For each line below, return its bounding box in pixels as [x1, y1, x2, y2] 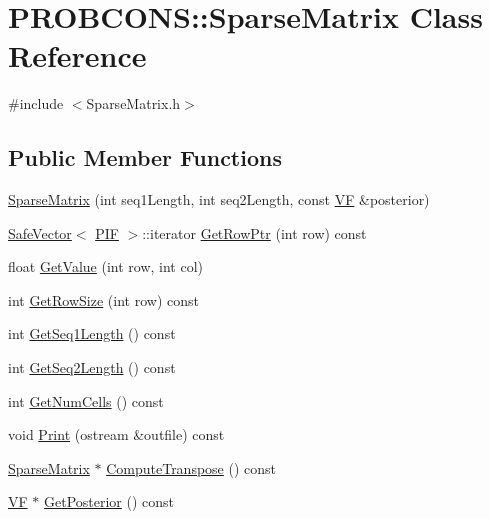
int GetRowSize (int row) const [8, 289, 199, 310]
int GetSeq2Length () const [8, 357, 176, 378]
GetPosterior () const [44, 491, 175, 512]
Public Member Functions [8, 142, 282, 173]
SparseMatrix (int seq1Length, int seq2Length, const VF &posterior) [8, 189, 430, 210]
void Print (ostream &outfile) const [8, 424, 225, 445]
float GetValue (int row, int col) [8, 256, 204, 277]
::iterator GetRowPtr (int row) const [142, 222, 367, 243]
